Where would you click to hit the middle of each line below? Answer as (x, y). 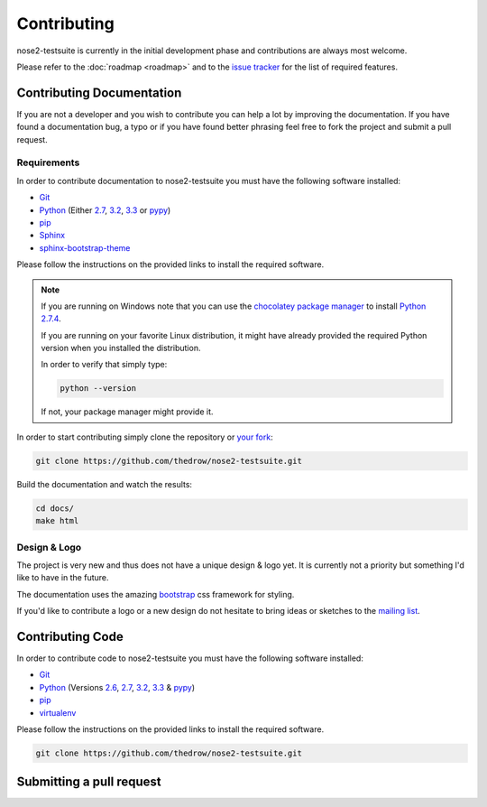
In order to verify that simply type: (104, 365)
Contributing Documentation (99, 93)
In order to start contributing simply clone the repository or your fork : (145, 437)
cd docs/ (55, 508)
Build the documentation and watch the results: (105, 484)
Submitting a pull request (89, 782)
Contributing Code (70, 636)
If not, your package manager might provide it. (127, 412)
